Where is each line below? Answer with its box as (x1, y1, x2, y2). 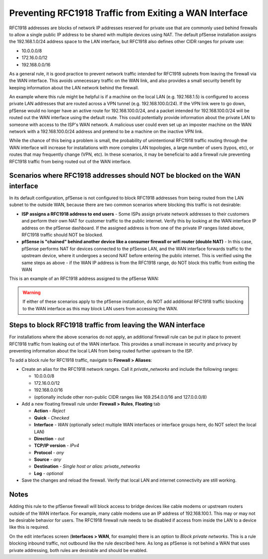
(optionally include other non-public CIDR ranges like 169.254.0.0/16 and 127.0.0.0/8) (34, 394, 207, 400)
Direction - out (34, 435, 65, 441)
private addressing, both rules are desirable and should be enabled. (9, 547, 148, 553)
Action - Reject (34, 408, 66, 414)
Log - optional (34, 470, 64, 476)
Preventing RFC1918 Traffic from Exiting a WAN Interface (9, 7, 248, 18)
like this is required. (9, 524, 49, 530)
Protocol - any (34, 449, 65, 455)
